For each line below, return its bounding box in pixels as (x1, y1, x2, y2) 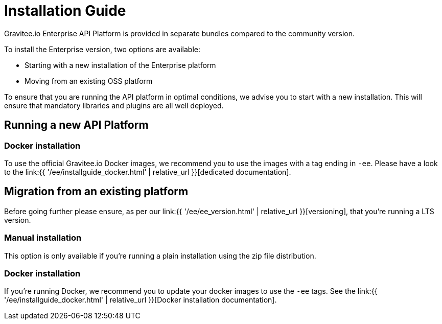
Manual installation (4, 233, 82, 243)
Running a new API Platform (4, 119, 149, 132)
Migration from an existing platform (4, 185, 189, 198)
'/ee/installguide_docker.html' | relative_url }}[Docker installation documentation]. (4, 295, 277, 305)
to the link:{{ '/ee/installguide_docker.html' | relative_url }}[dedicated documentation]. (4, 167, 291, 176)
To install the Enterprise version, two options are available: (4, 44, 200, 54)
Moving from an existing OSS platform (25, 76, 153, 85)
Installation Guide (4, 2, 126, 19)
